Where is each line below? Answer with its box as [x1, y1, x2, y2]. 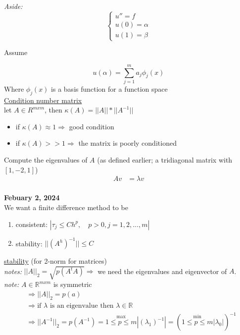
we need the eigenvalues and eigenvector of [97, 266, 227, 276]
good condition [69, 121, 114, 131]
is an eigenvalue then [49, 302, 114, 309]
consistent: [15, 219, 48, 229]
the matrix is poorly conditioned [78, 138, 177, 148]
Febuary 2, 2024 [4, 192, 60, 203]
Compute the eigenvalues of [4, 155, 88, 165]
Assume [4, 47, 28, 57]
